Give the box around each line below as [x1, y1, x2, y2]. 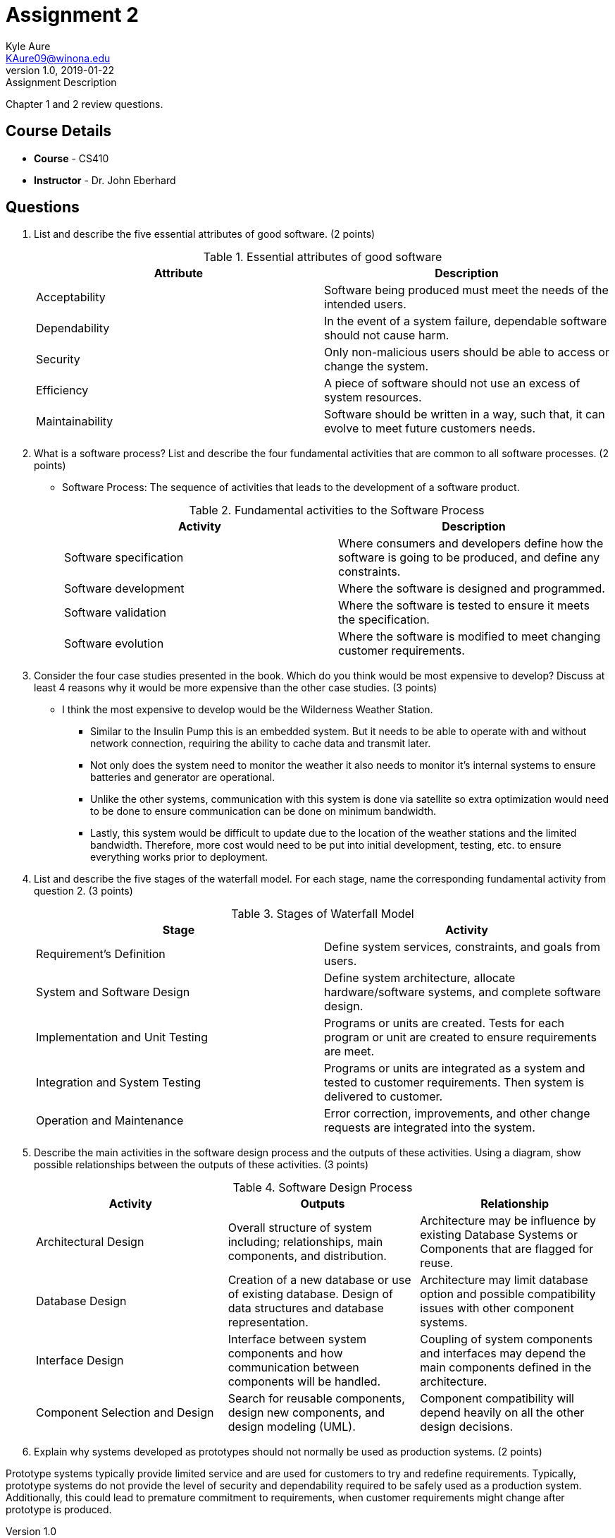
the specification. [338, 612, 430, 627]
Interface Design [36, 1353, 124, 1368]
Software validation [64, 605, 166, 620]
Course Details [6, 122, 112, 140]
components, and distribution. [228, 1249, 387, 1264]
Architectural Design [36, 1235, 144, 1249]
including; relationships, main [228, 1235, 383, 1249]
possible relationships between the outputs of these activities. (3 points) [34, 1158, 369, 1171]
